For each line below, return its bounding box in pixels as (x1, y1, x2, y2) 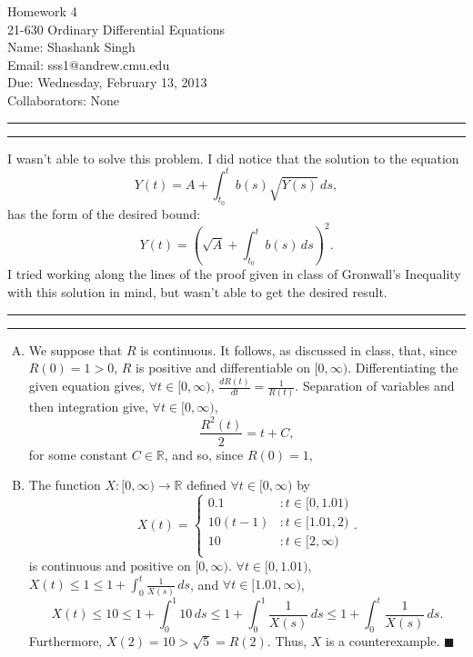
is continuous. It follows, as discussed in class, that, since (140, 340, 458, 359)
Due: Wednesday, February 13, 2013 (7, 73, 207, 92)
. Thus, (267, 632, 307, 651)
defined (186, 475, 226, 494)
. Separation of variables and (295, 376, 455, 395)
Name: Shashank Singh (7, 37, 136, 56)
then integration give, (28, 397, 148, 416)
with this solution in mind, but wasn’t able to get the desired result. (7, 283, 387, 302)
